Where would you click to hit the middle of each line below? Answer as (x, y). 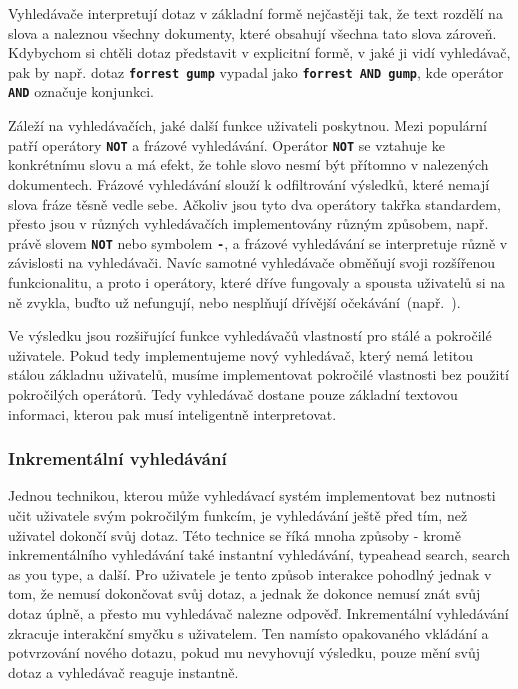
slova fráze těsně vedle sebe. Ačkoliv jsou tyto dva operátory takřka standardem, (254, 203)
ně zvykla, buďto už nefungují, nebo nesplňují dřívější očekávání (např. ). (234, 301)
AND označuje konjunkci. (81, 91)
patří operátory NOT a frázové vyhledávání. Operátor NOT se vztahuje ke (226, 144)
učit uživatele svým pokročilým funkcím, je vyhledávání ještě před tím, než (238, 514)
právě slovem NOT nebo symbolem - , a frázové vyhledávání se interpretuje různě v (258, 242)
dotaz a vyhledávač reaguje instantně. (123, 671)
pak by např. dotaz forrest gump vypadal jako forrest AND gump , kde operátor (256, 71)
